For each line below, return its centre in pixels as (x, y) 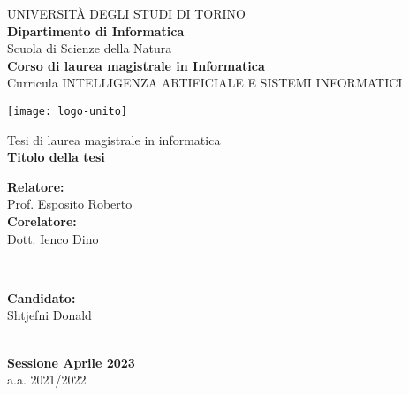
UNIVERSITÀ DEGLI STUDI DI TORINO (126, 13)
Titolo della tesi (56, 157)
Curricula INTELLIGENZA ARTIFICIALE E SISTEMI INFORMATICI (205, 83)
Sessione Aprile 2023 (71, 362)
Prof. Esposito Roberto (70, 204)
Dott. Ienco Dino (53, 238)
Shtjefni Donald (49, 315)
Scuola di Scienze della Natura (90, 48)
